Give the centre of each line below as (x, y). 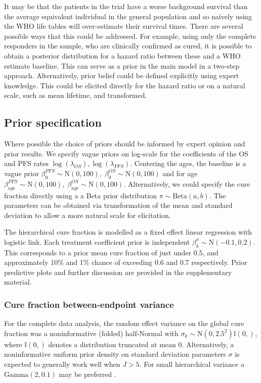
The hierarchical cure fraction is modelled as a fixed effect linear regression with (128, 232)
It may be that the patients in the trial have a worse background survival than (126, 6)
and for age (180, 173)
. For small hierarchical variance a (192, 364)
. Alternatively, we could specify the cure (187, 183)
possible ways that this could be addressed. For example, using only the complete (130, 36)
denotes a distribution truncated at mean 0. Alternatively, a (141, 344)
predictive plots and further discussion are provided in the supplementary (118, 272)
